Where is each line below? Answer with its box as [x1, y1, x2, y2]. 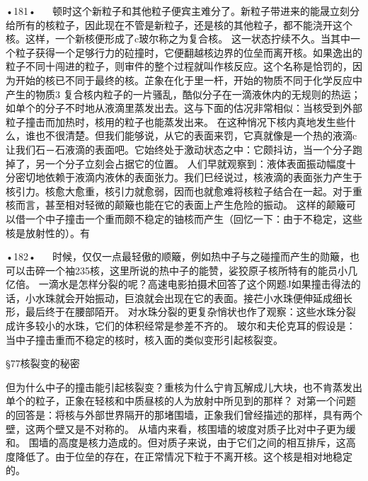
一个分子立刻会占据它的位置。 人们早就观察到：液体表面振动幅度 [45, 156, 346, 170]
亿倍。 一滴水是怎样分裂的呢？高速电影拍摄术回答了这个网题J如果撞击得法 [6, 277, 351, 291]
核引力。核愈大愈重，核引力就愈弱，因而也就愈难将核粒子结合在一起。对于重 [6, 183, 362, 198]
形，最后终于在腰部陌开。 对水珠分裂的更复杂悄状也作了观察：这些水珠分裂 [6, 304, 356, 319]
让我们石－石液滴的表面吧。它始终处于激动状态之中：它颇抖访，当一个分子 [6, 141, 352, 156]
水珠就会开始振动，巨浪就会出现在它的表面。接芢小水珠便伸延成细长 [35, 290, 352, 305]
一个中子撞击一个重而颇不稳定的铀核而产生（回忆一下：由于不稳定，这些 [25, 211, 362, 226]
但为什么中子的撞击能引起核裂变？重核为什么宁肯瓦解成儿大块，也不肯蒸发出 [6, 379, 362, 394]
